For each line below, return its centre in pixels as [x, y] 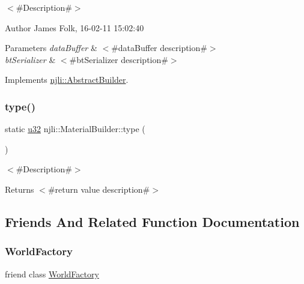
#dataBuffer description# [159, 48]
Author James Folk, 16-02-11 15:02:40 [74, 27]
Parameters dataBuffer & [51, 48]
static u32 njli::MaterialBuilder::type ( [75, 129]
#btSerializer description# [119, 59]
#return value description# [99, 189]
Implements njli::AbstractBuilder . [67, 80]
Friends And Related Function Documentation [152, 221]
